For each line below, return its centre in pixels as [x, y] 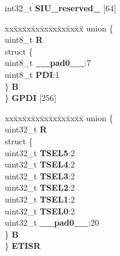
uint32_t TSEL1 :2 [40, 199]
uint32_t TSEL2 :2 [40, 187]
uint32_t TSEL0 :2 [40, 211]
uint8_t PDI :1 [32, 74]
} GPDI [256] [31, 98]
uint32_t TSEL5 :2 [40, 152]
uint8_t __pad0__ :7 [48, 63]
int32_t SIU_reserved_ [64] [61, 8]
